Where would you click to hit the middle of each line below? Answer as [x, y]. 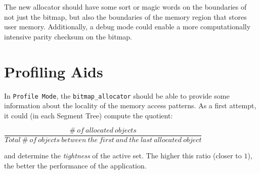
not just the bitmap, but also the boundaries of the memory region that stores [125, 16]
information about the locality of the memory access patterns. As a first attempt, [130, 105]
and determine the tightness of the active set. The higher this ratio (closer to [123, 156]
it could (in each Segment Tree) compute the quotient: [89, 115]
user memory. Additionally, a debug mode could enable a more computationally [127, 27]
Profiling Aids [54, 71]
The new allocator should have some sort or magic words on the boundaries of [125, 7]
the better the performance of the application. [75, 165]
